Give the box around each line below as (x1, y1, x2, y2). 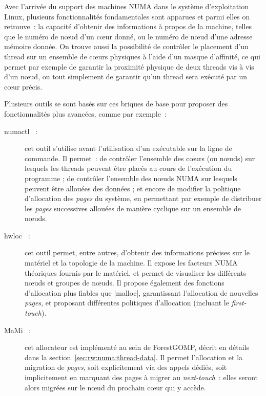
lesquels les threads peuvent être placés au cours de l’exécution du (25, 163, 232, 173)
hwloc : (4, 230, 30, 240)
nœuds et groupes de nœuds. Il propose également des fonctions (25, 277, 224, 288)
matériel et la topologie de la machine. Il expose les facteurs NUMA (25, 257, 238, 268)
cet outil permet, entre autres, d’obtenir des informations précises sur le (25, 247, 250, 258)
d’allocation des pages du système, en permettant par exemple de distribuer (25, 193, 262, 204)
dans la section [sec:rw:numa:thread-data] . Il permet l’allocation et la (25, 351, 243, 362)
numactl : (4, 125, 37, 136)
